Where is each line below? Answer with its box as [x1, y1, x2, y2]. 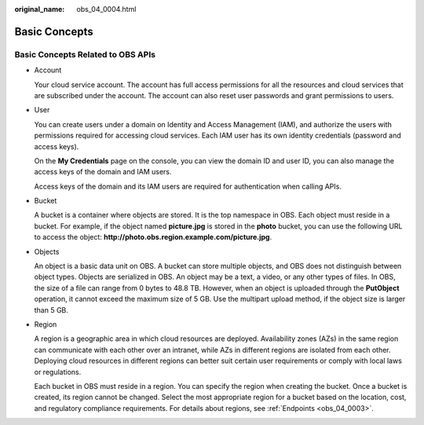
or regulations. [34, 367, 82, 376]
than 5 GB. [34, 305, 68, 314]
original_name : [14, 5, 65, 13]
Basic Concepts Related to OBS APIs [14, 49, 156, 60]
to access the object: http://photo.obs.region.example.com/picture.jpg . [34, 233, 272, 242]
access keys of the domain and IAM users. [34, 167, 172, 177]
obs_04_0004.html [76, 5, 137, 13]
